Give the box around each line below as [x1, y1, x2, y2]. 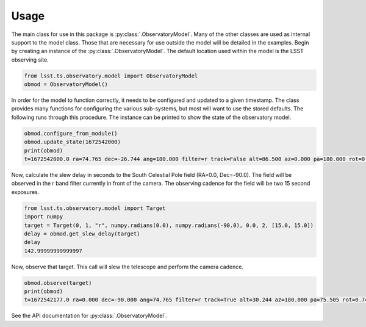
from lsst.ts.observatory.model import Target [24, 204, 166, 212]
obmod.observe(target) [24, 279, 92, 286]
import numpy [24, 214, 63, 220]
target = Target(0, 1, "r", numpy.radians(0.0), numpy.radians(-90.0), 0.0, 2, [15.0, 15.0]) [24, 221, 314, 229]
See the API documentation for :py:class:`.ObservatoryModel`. [11, 312, 168, 320]
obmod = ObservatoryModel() [24, 81, 108, 88]
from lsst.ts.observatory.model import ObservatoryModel [24, 72, 198, 79]
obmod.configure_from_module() [24, 130, 118, 137]
